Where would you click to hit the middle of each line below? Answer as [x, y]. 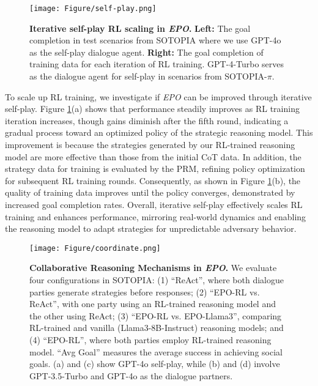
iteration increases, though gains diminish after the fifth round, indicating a [147, 120]
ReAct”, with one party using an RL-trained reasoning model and [153, 304]
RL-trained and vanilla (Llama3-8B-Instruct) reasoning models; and [157, 328]
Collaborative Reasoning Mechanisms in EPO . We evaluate [153, 268]
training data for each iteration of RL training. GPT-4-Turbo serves [157, 64]
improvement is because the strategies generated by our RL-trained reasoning [150, 144]
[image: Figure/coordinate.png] [95, 248]
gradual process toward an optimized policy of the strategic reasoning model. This [159, 132]
